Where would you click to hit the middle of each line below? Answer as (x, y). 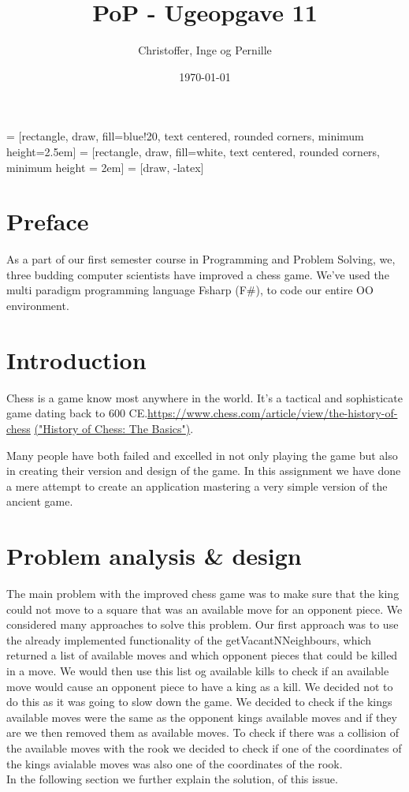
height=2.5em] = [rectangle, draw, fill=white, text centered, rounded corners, (193, 151)
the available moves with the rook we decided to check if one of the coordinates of (204, 747)
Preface (48, 221)
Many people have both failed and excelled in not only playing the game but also (202, 455)
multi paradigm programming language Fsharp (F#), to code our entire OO (190, 290)
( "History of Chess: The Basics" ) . (114, 428)
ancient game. (40, 501)
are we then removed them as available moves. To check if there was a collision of (203, 732)
